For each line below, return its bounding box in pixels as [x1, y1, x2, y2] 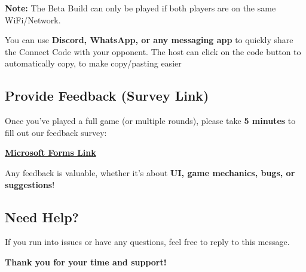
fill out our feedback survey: [5, 126, 107, 138]
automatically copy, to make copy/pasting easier [5, 57, 182, 69]
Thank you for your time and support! [5, 255, 167, 268]
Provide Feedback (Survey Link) [5, 86, 209, 105]
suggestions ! [5, 178, 55, 191]
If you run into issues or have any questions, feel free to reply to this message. [5, 235, 290, 248]
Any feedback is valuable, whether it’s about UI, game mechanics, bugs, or [5, 166, 295, 179]
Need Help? [5, 207, 79, 226]
